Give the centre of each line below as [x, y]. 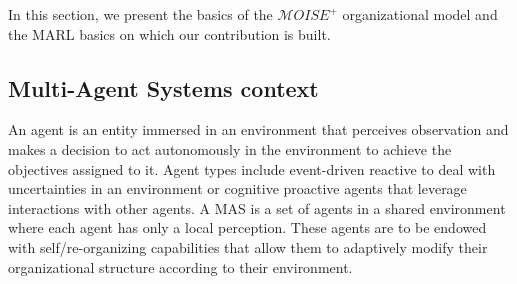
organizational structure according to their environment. [180, 266]
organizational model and [420, 14]
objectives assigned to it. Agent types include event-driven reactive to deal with [252, 168]
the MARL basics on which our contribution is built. [169, 33]
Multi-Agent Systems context [163, 87]
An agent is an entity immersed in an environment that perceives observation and [258, 129]
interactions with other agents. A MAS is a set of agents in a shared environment [257, 207]
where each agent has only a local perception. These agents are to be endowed [247, 227]
